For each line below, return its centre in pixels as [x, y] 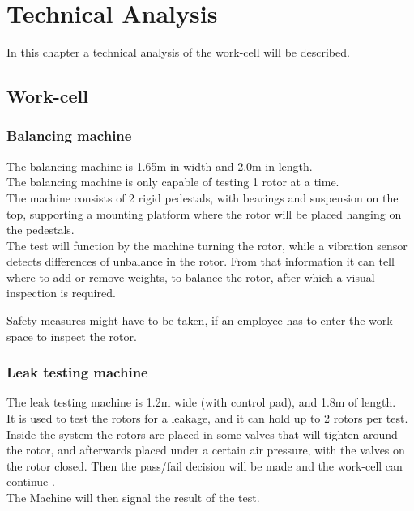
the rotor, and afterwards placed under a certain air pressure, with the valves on [206, 450]
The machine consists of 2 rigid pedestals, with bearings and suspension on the [203, 197]
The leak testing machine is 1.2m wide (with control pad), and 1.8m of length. [201, 402]
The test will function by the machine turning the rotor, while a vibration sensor [207, 245]
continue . [31, 481]
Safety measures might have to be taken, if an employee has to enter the [186, 320]
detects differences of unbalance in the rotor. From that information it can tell [201, 261]
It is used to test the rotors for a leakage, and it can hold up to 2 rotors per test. [207, 418]
